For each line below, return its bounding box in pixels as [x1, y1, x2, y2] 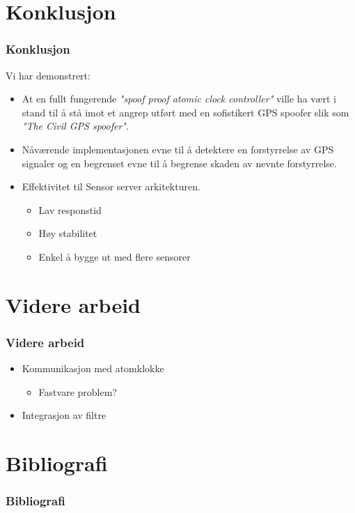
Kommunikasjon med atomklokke [22, 361, 164, 376]
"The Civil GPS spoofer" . [22, 118, 129, 133]
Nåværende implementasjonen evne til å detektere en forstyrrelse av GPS [22, 141, 334, 156]
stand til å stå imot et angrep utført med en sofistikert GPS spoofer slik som [22, 105, 349, 119]
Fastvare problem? [38, 384, 117, 399]
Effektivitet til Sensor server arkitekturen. [22, 179, 200, 194]
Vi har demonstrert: [6, 68, 90, 82]
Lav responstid [38, 202, 102, 217]
